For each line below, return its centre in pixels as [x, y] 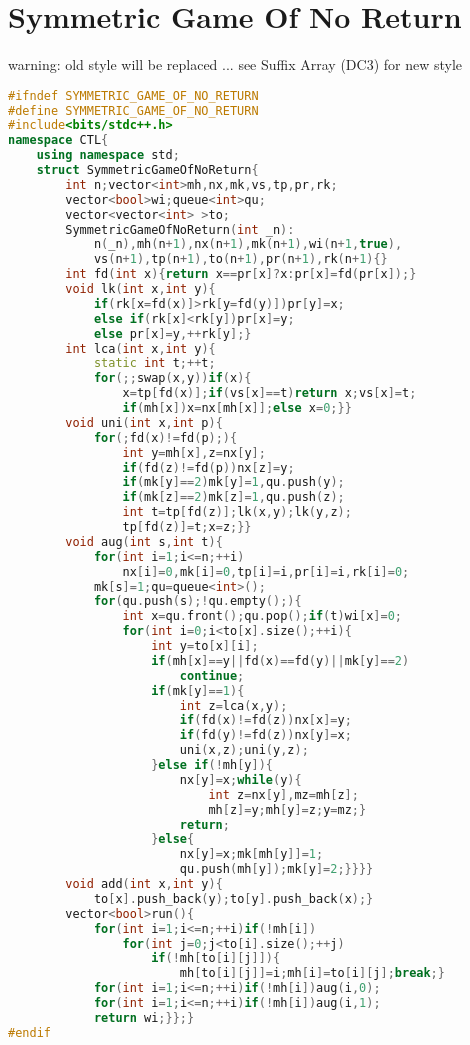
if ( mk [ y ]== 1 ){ [198, 690]
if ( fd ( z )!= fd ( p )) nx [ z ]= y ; [208, 467]
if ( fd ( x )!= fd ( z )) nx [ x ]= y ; [265, 720]
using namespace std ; [108, 155]
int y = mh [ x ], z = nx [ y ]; [194, 452]
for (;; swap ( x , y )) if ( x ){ [172, 378]
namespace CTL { [58, 140]
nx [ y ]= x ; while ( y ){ [240, 779]
